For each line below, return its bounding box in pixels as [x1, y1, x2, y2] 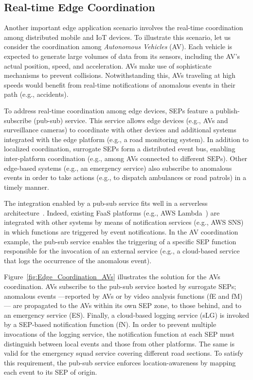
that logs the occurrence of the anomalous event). [4, 255, 152, 265]
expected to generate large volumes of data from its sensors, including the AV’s [4, 51, 240, 61]
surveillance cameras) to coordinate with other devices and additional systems [4, 125, 236, 135]
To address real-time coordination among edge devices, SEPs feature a [4, 105, 214, 115]
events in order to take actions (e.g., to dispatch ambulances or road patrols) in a [4, 172, 246, 182]
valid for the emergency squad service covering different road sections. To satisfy [4, 348, 243, 358]
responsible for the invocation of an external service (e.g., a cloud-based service [4, 246, 240, 256]
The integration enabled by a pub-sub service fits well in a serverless [4, 198, 208, 208]
